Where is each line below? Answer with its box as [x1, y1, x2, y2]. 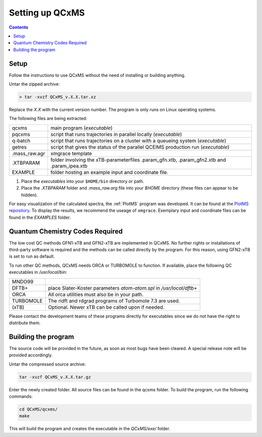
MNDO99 [12, 278, 33, 285]
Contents [9, 24, 29, 30]
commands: [9, 394, 33, 400]
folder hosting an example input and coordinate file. [50, 169, 168, 175]
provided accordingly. [9, 352, 53, 358]
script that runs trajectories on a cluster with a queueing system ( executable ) [50, 137, 227, 144]
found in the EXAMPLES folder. [9, 214, 71, 220]
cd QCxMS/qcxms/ [19, 406, 58, 412]
